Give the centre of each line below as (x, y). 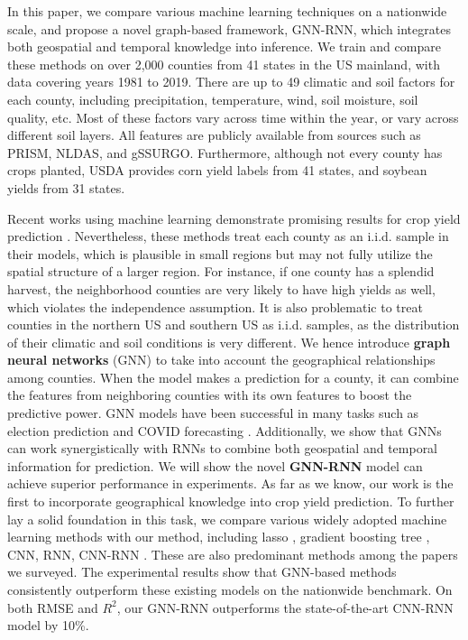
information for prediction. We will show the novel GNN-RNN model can (215, 465)
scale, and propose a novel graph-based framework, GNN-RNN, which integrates (229, 28)
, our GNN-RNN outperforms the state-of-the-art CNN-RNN (285, 607)
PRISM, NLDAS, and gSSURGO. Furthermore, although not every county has (225, 152)
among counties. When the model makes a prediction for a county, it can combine (233, 377)
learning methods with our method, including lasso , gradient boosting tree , (219, 537)
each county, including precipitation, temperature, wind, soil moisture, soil (213, 99)
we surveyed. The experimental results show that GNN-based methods (202, 572)
